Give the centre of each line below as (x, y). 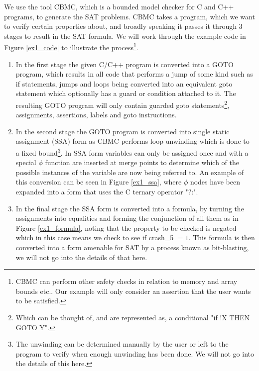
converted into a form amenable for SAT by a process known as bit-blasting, (132, 247)
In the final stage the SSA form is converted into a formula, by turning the (130, 208)
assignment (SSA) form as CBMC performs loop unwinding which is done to (132, 141)
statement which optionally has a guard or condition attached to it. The (126, 93)
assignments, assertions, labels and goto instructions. (96, 115)
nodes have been (215, 182)
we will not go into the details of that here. (81, 257)
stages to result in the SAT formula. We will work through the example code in (125, 36)
